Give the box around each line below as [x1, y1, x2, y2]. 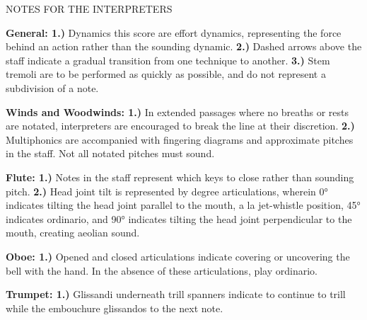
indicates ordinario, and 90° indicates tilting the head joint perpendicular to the [6, 211, 352, 226]
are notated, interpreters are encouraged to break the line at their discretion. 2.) [6, 118, 355, 133]
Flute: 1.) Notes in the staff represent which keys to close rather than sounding [6, 169, 354, 184]
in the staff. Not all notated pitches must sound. [6, 146, 215, 161]
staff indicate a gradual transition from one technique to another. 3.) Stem [6, 52, 330, 67]
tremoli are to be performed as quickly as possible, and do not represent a [6, 67, 326, 81]
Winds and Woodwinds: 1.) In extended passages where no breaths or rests [6, 104, 349, 119]
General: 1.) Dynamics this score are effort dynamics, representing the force [6, 25, 342, 40]
